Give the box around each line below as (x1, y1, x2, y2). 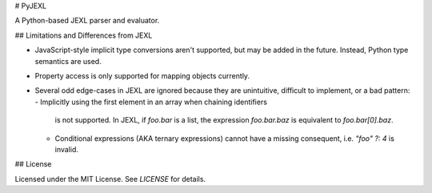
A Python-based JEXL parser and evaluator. (14, 16, 160, 26)
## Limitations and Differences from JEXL (14, 30, 153, 40)
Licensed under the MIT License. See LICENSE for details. (14, 174, 206, 183)
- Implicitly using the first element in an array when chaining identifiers (34, 97, 268, 107)
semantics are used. (34, 56, 102, 66)
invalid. (54, 144, 79, 154)
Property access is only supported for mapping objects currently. (34, 70, 250, 80)
